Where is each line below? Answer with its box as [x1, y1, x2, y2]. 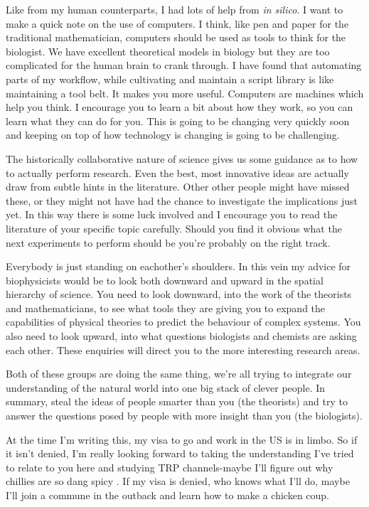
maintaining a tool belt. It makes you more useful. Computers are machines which [6, 85, 364, 100]
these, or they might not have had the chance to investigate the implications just [6, 193, 358, 208]
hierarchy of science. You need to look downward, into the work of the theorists [6, 287, 352, 301]
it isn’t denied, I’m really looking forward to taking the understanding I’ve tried [6, 446, 354, 461]
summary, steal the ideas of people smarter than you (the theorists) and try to [6, 394, 348, 409]
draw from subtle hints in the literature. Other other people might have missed [6, 179, 350, 194]
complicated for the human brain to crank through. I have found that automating [6, 58, 362, 73]
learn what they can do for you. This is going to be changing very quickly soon [6, 113, 350, 128]
